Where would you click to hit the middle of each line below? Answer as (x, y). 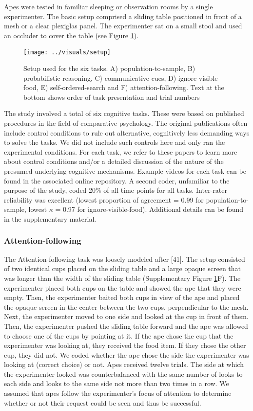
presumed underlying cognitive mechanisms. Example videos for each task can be (125, 171)
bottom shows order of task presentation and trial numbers (112, 97)
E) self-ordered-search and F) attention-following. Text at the (132, 87)
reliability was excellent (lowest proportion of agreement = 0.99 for (104, 199)
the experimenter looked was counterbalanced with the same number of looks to (123, 374)
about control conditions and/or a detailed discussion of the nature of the (114, 161)
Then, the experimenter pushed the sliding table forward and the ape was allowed (126, 326)
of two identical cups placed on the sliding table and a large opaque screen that (123, 268)
